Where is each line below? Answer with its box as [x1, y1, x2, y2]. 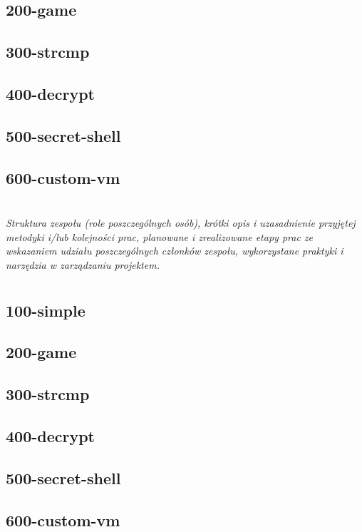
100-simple [6, 299, 86, 321]
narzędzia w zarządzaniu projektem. [6, 257, 160, 272]
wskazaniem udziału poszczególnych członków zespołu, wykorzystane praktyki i [6, 243, 343, 258]
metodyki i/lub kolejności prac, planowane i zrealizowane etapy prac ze [6, 229, 314, 244]
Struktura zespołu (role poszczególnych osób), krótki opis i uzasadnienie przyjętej [6, 215, 356, 230]
